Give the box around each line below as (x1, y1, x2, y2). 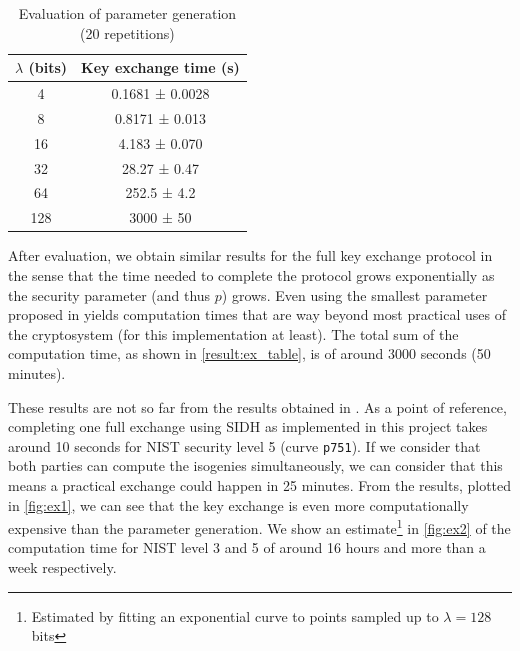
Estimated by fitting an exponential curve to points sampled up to (31, 605, 439, 626)
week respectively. (8, 556, 117, 577)
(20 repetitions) (80, 22, 175, 43)
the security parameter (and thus (8, 284, 211, 305)
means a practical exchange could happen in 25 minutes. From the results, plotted (8, 474, 512, 495)
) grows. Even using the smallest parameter (221, 284, 488, 305)
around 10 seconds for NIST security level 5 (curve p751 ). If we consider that (8, 435, 481, 456)
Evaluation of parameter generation (18, 3, 237, 23)
